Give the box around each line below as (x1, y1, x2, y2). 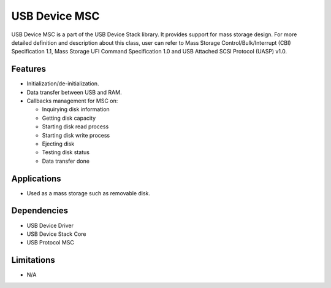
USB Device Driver (26, 222, 74, 229)
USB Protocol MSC (26, 239, 75, 246)
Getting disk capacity (42, 114, 96, 122)
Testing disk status (42, 149, 90, 156)
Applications (11, 173, 61, 184)
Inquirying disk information (42, 106, 110, 113)
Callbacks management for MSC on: (26, 97, 118, 104)
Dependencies (11, 206, 69, 216)
